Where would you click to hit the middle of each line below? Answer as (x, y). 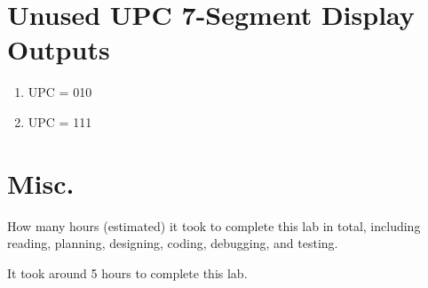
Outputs (59, 49)
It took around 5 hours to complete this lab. (127, 272)
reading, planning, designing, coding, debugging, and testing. (173, 243)
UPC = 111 (60, 121)
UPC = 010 (60, 92)
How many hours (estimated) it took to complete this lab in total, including (214, 225)
